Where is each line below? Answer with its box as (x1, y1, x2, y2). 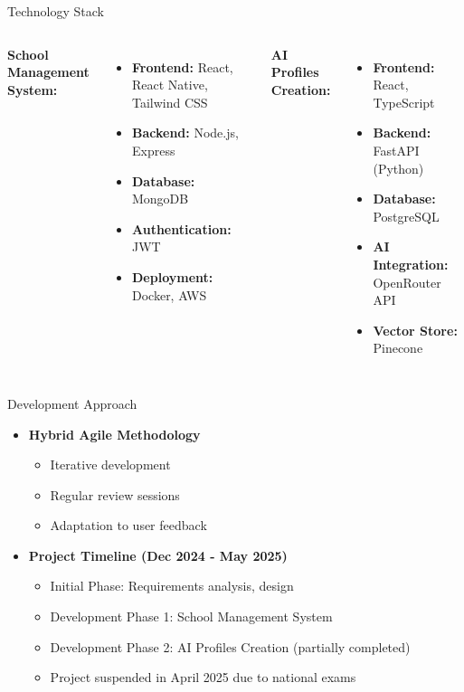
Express (132, 140, 175, 159)
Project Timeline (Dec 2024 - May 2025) (28, 545, 288, 564)
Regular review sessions (50, 485, 180, 504)
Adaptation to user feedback (50, 516, 207, 535)
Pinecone (373, 338, 423, 357)
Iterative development (50, 455, 171, 474)
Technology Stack (7, 2, 104, 20)
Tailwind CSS (132, 92, 208, 111)
